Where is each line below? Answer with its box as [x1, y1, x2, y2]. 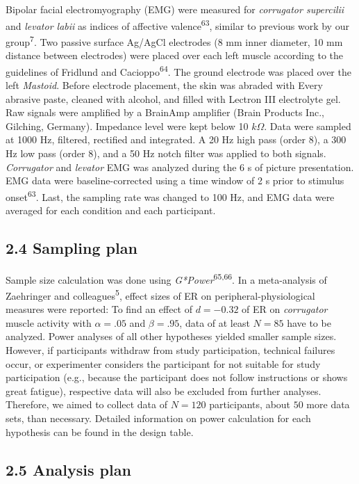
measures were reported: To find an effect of [6, 302, 192, 316]
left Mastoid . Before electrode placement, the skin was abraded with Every [6, 77, 323, 92]
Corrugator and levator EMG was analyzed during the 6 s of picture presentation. [6, 159, 354, 174]
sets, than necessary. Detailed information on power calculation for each [6, 410, 311, 425]
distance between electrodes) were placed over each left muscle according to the [6, 48, 344, 63]
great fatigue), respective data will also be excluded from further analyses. [6, 383, 322, 398]
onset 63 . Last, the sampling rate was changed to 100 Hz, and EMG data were [6, 187, 335, 204]
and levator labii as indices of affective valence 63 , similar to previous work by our [6, 16, 349, 33]
